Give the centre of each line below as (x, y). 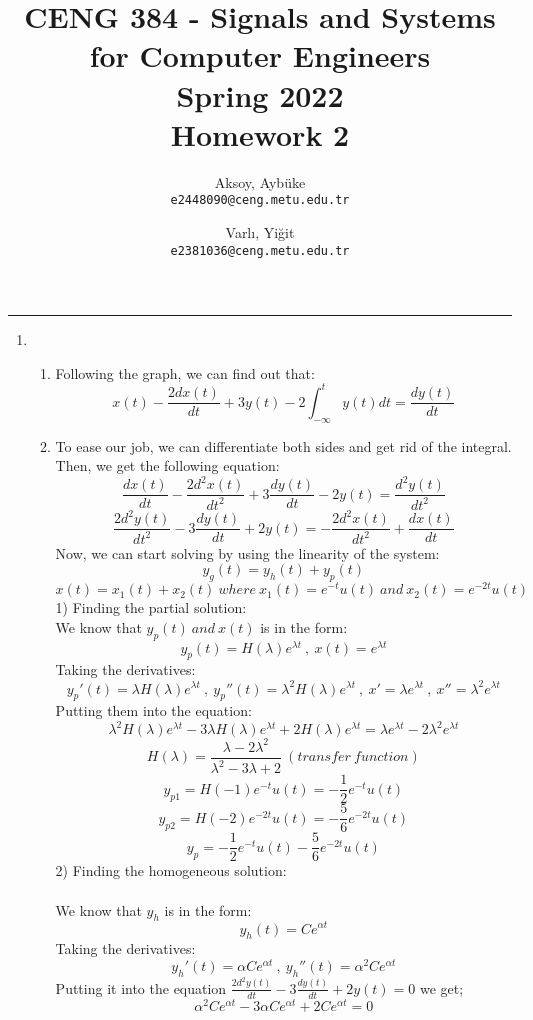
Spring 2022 (260, 94)
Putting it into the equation (141, 987)
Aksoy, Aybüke (260, 181)
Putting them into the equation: (153, 710)
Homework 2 (260, 133)
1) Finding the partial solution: (151, 607)
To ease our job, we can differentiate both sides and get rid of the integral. (283, 445)
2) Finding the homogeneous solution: (171, 870)
